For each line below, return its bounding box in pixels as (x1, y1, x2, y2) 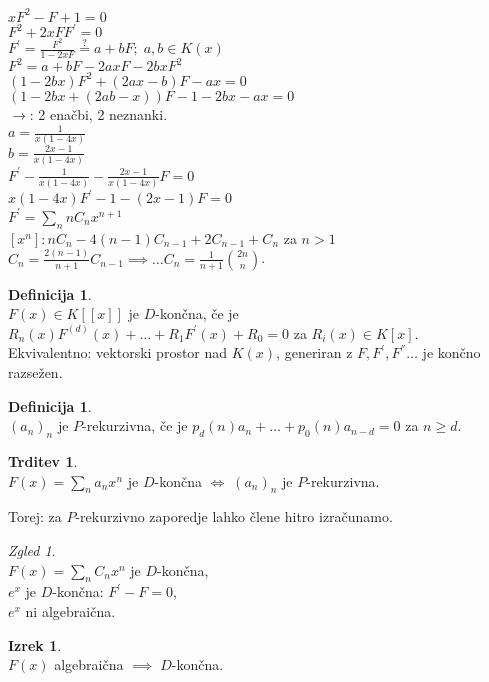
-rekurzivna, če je (82, 415, 188, 436)
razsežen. (8, 362, 63, 383)
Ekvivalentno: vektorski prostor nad (8, 342, 228, 363)
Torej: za (8, 506, 62, 527)
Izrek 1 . (8, 634, 62, 655)
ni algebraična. (25, 601, 116, 621)
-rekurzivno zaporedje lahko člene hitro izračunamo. (75, 506, 393, 527)
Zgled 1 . (8, 540, 56, 561)
